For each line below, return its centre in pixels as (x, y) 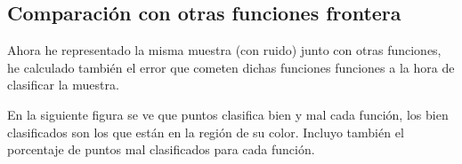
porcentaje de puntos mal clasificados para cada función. (161, 149)
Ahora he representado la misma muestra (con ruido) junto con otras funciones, (224, 50)
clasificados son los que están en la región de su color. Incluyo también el (206, 132)
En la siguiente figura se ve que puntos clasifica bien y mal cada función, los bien (228, 114)
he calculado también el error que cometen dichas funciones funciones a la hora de (231, 67)
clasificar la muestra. (63, 85)
